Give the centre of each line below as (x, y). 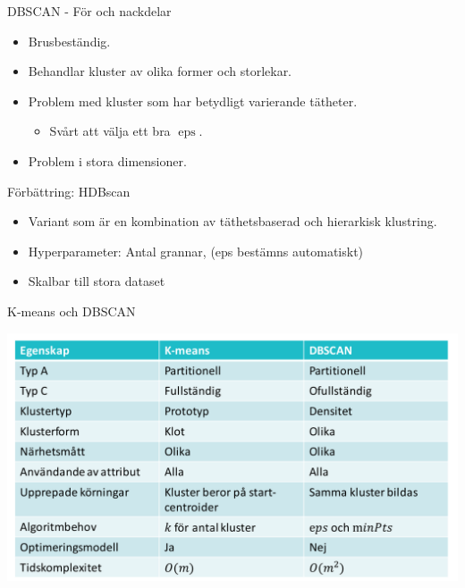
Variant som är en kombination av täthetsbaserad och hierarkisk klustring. (232, 221)
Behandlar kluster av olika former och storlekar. (160, 71)
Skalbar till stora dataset (97, 281)
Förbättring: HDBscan (69, 191)
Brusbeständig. (69, 41)
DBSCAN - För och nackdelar (89, 11)
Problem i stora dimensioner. (107, 160)
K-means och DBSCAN (72, 311)
